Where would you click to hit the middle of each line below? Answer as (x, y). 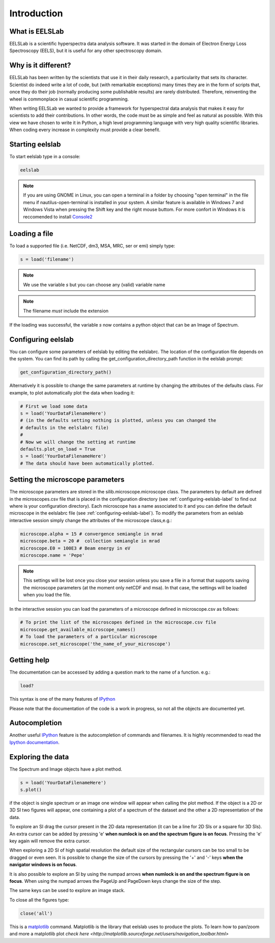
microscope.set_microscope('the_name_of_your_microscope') (95, 644)
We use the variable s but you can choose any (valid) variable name (94, 284)
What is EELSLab (37, 31)
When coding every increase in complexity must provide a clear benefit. (85, 130)
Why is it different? (40, 66)
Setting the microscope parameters (67, 480)
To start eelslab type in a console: (45, 156)
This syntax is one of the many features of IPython (62, 699)
